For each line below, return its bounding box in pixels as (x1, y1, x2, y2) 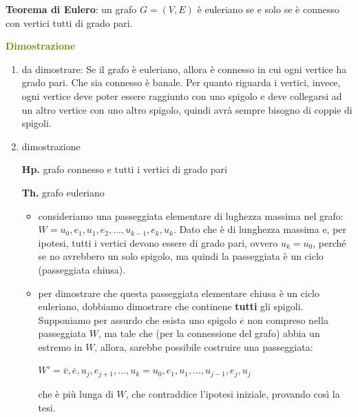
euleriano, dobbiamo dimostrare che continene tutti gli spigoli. (38, 299, 304, 314)
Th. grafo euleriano (21, 185, 105, 199)
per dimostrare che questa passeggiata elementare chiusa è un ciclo (38, 285, 320, 300)
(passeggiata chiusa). (38, 262, 126, 276)
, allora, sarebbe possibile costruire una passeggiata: (94, 339, 313, 354)
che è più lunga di (38, 386, 114, 400)
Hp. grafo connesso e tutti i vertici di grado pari (21, 162, 227, 176)
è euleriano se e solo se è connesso (197, 2, 339, 16)
